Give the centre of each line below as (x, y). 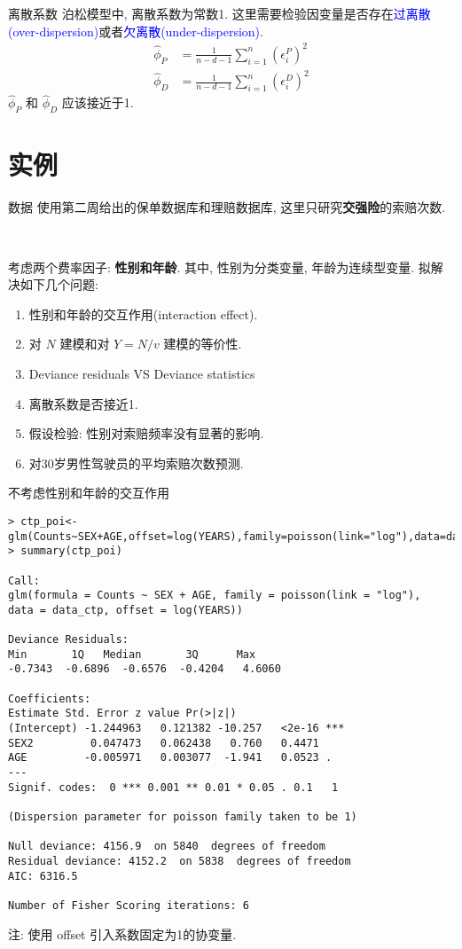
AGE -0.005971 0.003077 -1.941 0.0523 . (170, 758)
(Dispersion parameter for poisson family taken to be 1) (183, 817)
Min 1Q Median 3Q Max (132, 654)
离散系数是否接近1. (83, 403)
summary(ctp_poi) (71, 551)
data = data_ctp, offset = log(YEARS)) (125, 610)
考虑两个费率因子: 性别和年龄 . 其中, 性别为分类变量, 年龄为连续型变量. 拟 (219, 267)
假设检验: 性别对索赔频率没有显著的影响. (146, 433)
